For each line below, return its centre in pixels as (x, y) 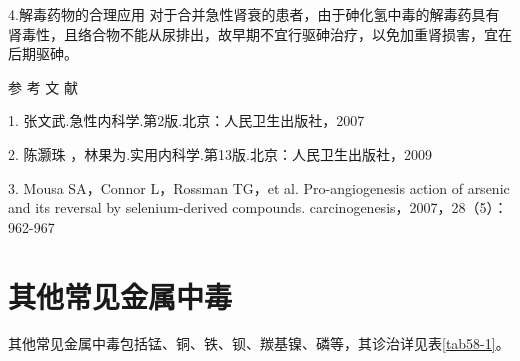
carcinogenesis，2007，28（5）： (408, 207)
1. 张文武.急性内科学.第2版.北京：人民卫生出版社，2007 (186, 120)
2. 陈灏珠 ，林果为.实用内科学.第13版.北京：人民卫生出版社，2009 (220, 153)
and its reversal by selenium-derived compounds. (157, 207)
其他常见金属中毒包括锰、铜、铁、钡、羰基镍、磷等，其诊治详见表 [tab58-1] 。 (259, 343)
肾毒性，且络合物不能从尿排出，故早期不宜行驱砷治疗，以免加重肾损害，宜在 (260, 33)
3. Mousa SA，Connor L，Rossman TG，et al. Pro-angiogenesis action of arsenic (259, 187)
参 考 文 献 (43, 86)
